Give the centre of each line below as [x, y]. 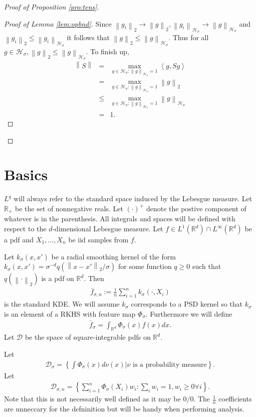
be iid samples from [98, 240]
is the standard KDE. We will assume [62, 304]
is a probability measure [170, 365]
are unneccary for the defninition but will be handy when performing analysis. [124, 409]
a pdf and [19, 240]
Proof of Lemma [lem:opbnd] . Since [58, 23]
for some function [145, 266]
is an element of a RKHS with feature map [70, 313]
